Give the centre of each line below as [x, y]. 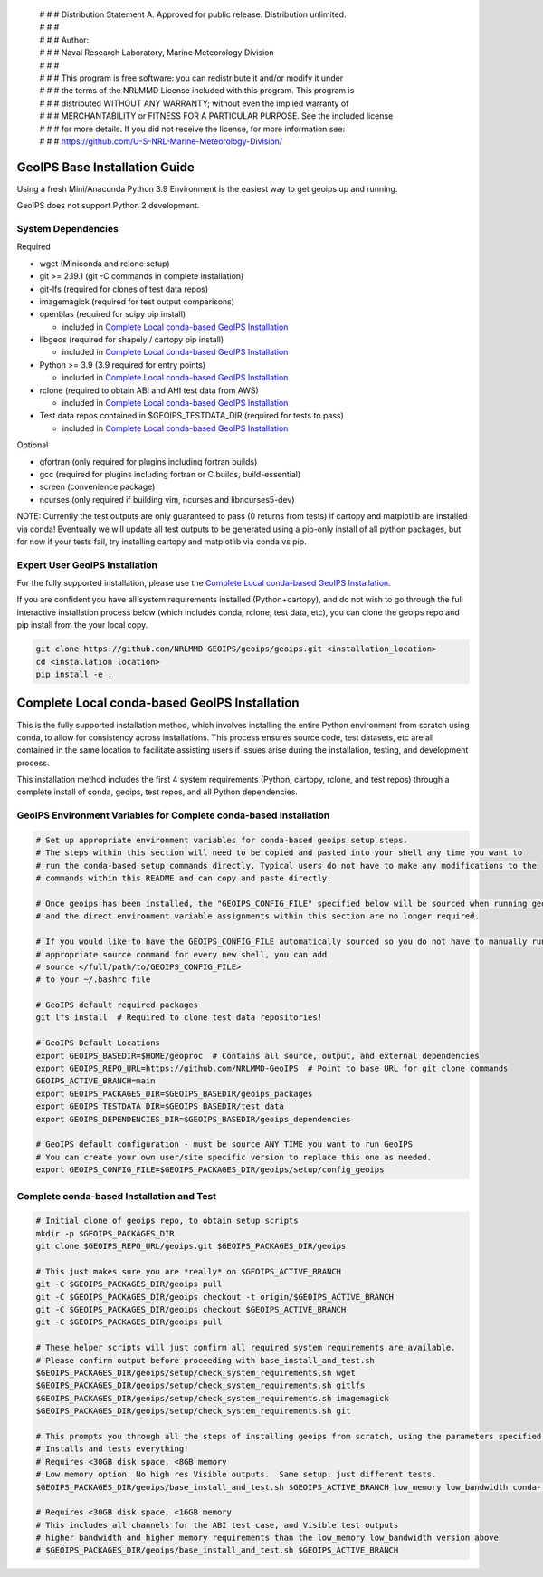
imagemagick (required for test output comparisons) [137, 301]
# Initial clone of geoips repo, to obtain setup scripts [167, 1221]
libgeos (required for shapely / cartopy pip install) [132, 340]
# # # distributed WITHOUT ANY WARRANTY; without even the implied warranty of [194, 103]
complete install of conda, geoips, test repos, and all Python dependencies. [157, 792]
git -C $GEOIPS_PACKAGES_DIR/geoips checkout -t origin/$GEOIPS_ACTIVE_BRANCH [214, 1297]
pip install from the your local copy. [82, 625]
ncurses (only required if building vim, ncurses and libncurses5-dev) [167, 499]
